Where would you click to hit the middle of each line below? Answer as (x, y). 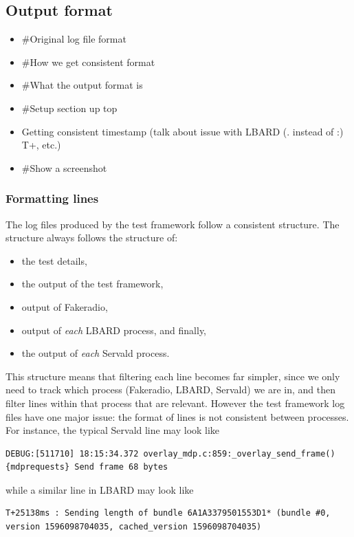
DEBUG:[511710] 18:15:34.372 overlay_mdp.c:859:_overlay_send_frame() (170, 453)
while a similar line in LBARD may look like (100, 489)
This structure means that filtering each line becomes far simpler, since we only (173, 376)
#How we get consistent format (88, 62)
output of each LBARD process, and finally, (114, 330)
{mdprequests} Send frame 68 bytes (87, 467)
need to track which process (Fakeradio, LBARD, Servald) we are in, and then (171, 390)
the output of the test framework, (92, 284)
